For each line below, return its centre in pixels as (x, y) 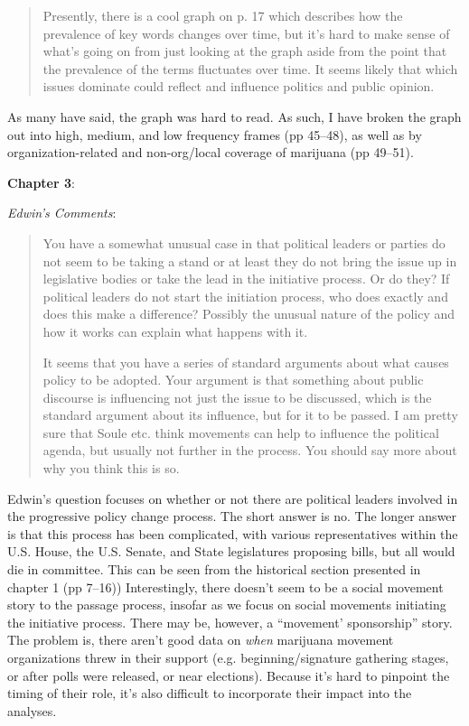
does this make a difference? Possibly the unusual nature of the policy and (249, 314)
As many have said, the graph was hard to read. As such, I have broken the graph (234, 116)
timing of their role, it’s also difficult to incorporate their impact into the (210, 693)
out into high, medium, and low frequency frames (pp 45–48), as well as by (215, 134)
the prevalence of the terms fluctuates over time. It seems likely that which (250, 68)
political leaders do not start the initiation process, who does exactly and (245, 296)
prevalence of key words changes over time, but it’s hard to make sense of (246, 33)
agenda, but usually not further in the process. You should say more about (250, 450)
